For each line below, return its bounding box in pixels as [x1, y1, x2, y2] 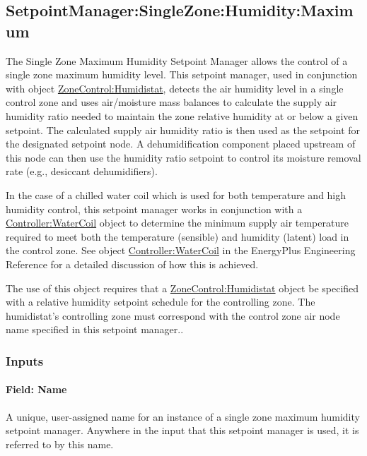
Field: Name [6, 382, 67, 397]
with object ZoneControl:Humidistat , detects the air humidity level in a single [6, 80, 344, 95]
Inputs [6, 352, 44, 369]
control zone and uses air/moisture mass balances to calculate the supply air [6, 95, 337, 109]
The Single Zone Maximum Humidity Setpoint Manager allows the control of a [6, 53, 348, 68]
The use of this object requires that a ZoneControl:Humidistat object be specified [6, 280, 359, 295]
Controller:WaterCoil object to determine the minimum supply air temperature [6, 215, 349, 230]
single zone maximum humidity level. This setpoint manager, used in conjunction [6, 67, 358, 82]
